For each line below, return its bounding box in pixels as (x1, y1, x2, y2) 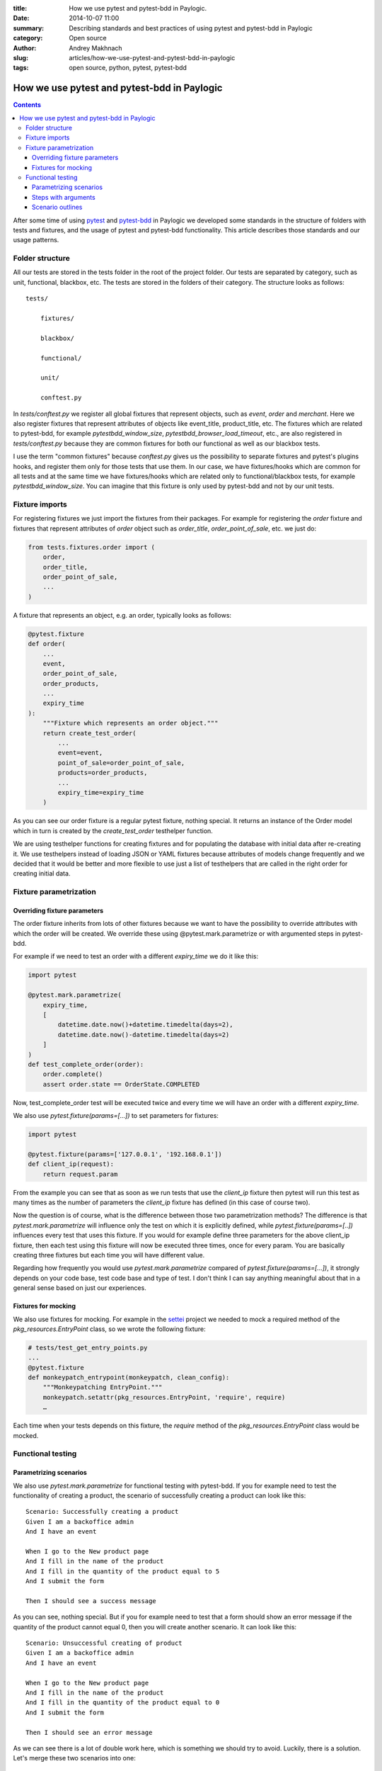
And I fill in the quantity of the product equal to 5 (25, 1567, 220, 1575)
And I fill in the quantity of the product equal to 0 (25, 1699, 220, 1707)
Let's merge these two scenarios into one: (13, 1754, 136, 1762)
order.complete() (42, 1070, 103, 1078)
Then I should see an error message (25, 1728, 153, 1736)
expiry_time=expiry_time (57, 788, 144, 796)
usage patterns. (13, 236, 59, 244)
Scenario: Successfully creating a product (25, 1507, 179, 1516)
